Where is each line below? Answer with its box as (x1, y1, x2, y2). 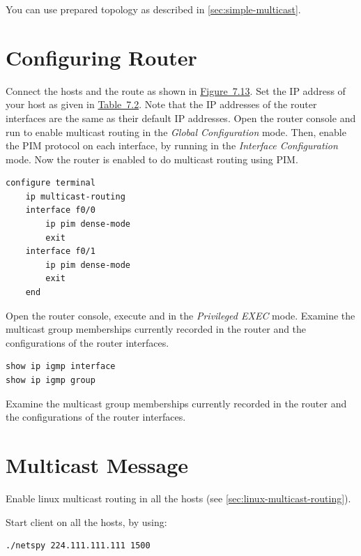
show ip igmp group (6, 375, 95, 385)
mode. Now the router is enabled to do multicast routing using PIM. (6, 151, 298, 166)
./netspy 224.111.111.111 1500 (6, 541, 151, 551)
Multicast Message (6, 450, 189, 479)
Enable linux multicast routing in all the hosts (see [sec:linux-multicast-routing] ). (6, 490, 351, 505)
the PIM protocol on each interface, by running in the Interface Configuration (6, 138, 338, 153)
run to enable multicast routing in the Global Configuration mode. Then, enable (6, 124, 346, 139)
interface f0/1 (25, 246, 95, 257)
